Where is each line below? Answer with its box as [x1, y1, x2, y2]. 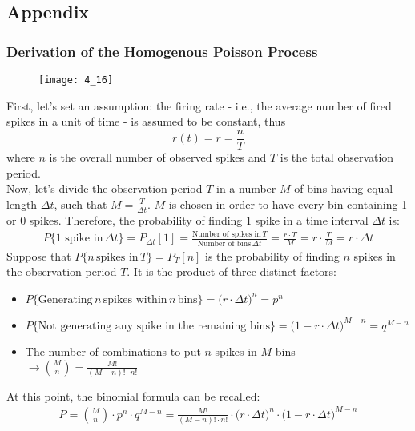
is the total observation [280, 148, 394, 165]
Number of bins [197, 239, 252, 248]
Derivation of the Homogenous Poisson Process [6, 41, 318, 61]
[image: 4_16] [38, 74, 114, 86]
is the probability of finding [205, 247, 340, 264]
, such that [54, 195, 107, 212]
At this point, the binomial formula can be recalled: [6, 387, 260, 404]
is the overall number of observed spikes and [49, 148, 267, 165]
